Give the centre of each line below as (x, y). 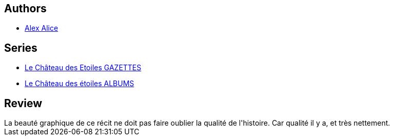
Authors (25, 8)
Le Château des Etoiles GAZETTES (83, 68)
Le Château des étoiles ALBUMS (80, 84)
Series (21, 48)
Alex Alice (42, 28)
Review (23, 103)
